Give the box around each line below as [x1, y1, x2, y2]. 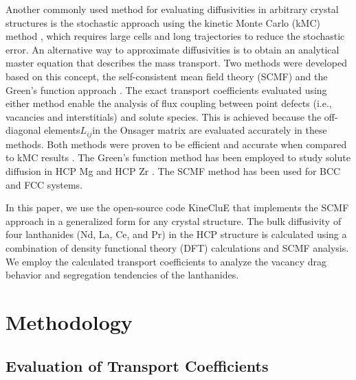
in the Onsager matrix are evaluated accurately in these [92, 123, 327, 137]
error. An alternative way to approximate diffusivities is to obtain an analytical [5, 42, 340, 56]
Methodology [5, 307, 133, 335]
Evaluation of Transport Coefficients [5, 355, 269, 376]
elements [44, 123, 80, 137]
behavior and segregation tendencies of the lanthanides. [5, 268, 239, 282]
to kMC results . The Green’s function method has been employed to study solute [5, 150, 351, 165]
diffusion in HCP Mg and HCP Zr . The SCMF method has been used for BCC [5, 163, 341, 178]
